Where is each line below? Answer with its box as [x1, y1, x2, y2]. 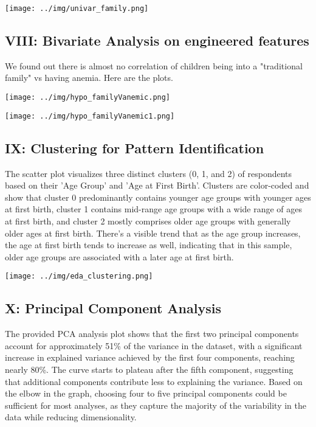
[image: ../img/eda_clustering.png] [5, 272, 153, 281]
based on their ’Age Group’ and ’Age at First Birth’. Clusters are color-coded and [5, 179, 309, 192]
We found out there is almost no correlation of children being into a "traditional [5, 59, 303, 72]
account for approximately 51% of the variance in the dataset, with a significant [5, 339, 303, 352]
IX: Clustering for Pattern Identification [5, 138, 264, 157]
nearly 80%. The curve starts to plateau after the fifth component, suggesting [5, 363, 294, 375]
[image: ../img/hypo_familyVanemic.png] [5, 93, 171, 102]
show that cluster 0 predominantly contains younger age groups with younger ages [5, 190, 311, 203]
